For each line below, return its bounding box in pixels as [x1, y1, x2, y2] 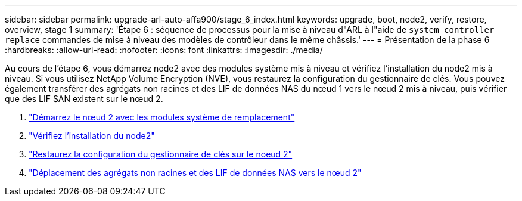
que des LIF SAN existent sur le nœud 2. [5, 94, 163, 104]
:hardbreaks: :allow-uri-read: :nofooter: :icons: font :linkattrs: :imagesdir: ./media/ [5, 45, 323, 55]
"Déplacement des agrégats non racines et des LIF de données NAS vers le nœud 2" [29, 168, 362, 178]
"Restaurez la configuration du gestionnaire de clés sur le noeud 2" [29, 149, 293, 159]
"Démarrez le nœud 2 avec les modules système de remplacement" [29, 112, 295, 122]
